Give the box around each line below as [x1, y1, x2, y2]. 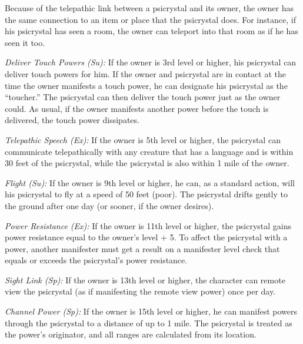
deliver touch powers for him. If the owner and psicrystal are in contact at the [5, 67, 287, 80]
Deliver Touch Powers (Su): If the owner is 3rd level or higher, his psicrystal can [5, 56, 297, 68]
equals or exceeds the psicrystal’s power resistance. [5, 254, 188, 266]
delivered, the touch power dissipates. [5, 114, 139, 126]
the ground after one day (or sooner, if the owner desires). [5, 199, 214, 211]
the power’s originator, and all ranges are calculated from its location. [5, 328, 257, 340]
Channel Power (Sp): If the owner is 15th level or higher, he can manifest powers [5, 305, 298, 317]
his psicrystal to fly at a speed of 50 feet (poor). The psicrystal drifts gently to [5, 188, 288, 200]
